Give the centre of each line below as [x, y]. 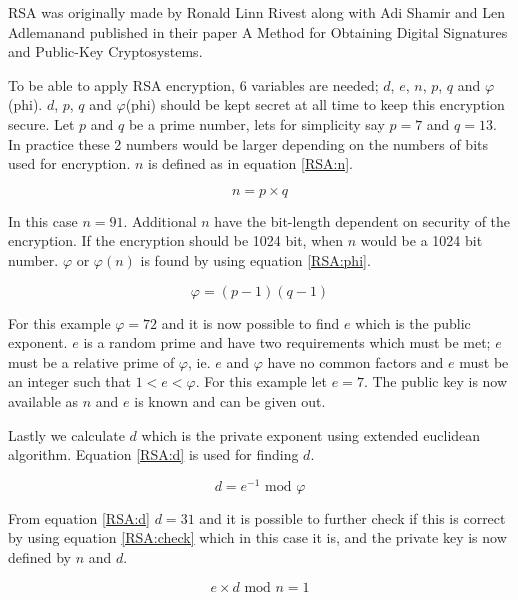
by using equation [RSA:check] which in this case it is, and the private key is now [257, 537]
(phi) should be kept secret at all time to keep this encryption [315, 104]
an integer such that [70, 381]
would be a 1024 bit [421, 240]
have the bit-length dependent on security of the [362, 220]
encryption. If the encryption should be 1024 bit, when [176, 240]
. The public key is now [435, 381]
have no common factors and [355, 361]
